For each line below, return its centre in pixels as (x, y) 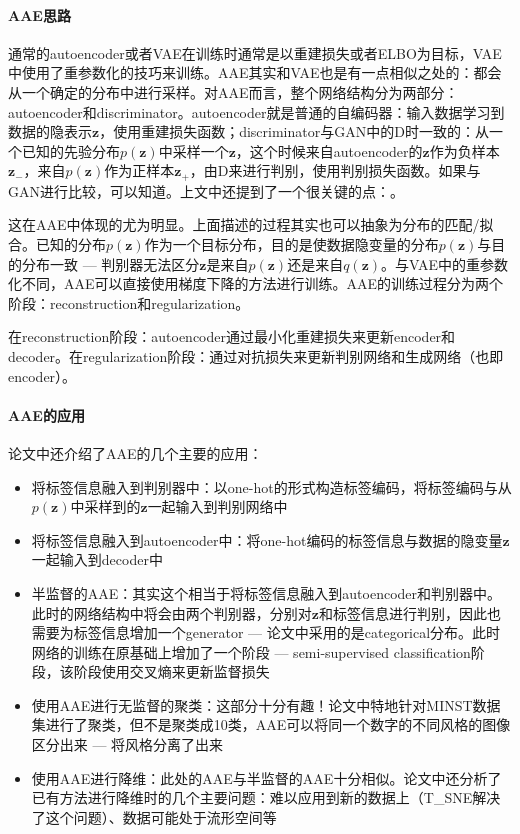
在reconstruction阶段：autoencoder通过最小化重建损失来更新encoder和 (232, 336)
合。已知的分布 (57, 244)
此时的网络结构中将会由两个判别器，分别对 (171, 612)
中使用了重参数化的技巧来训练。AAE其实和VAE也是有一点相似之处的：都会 (255, 72)
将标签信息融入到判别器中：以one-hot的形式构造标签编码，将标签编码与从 (271, 486)
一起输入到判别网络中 (217, 506)
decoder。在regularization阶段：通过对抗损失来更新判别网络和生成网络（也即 (256, 355)
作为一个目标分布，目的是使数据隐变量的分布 (291, 244)
